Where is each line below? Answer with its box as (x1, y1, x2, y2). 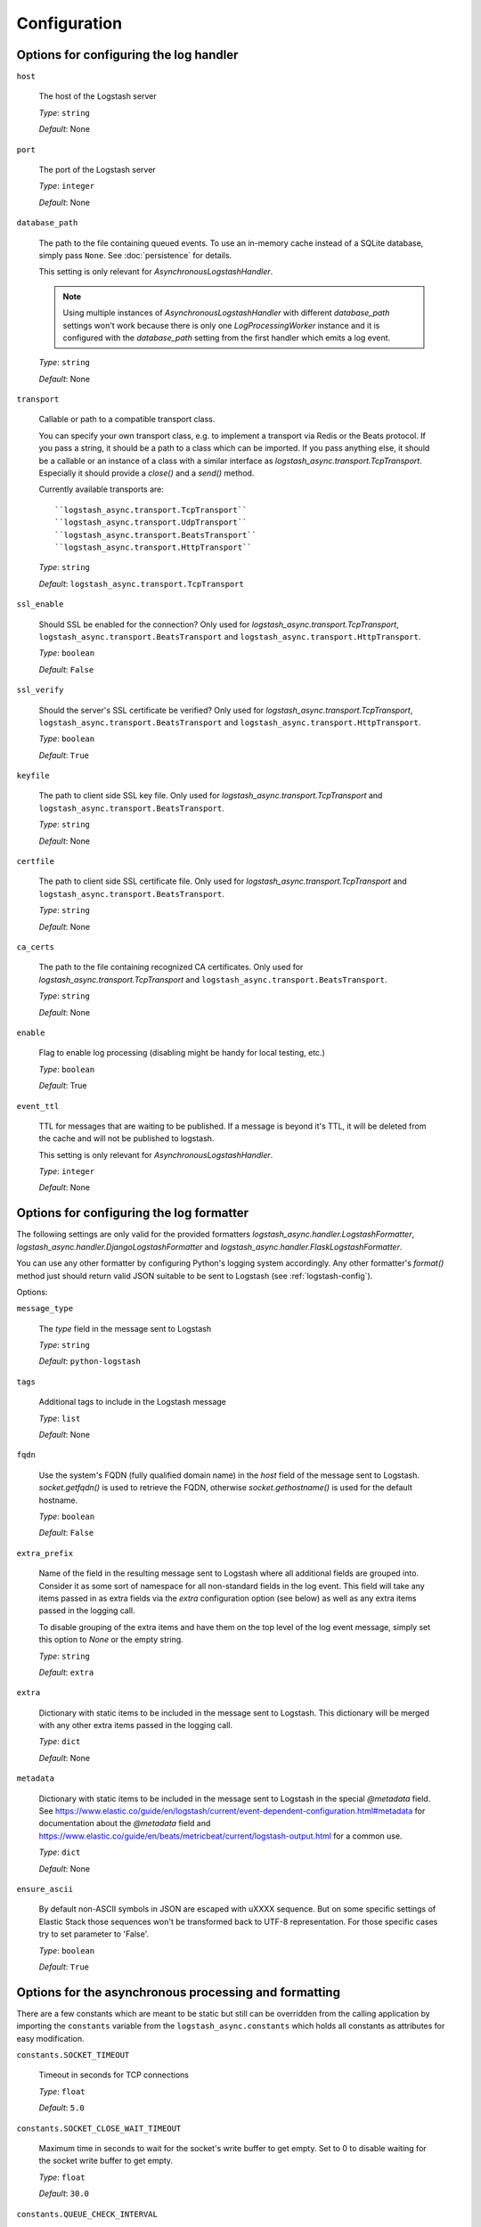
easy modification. (16, 2033, 85, 2043)
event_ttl (16, 1101, 60, 1111)
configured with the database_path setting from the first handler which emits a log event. (62, 332, 391, 343)
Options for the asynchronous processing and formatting (16, 1985, 340, 2000)
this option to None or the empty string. (38, 1635, 184, 1645)
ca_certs (16, 942, 55, 952)
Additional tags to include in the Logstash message (38, 1397, 226, 1407)
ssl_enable (16, 600, 64, 609)
